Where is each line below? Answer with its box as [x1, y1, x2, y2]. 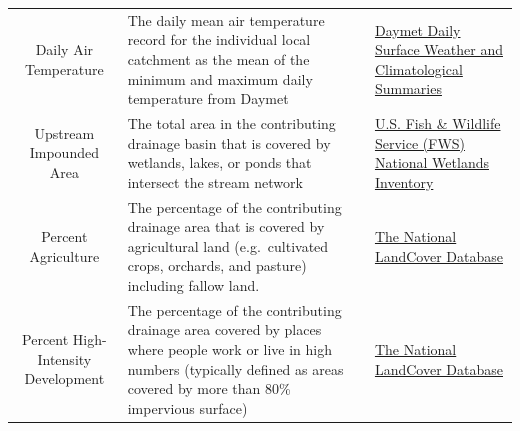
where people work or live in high [127, 339, 332, 359]
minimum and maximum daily [127, 68, 313, 89]
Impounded [29, 142, 99, 163]
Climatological [374, 58, 463, 79]
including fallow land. [127, 274, 260, 295]
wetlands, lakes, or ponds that [127, 152, 312, 173]
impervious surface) [127, 397, 248, 418]
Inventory [374, 171, 434, 192]
